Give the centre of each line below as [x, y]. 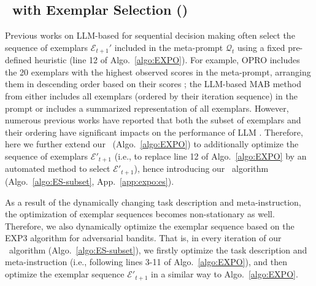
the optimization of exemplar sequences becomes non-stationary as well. [140, 214]
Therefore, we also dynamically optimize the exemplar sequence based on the [150, 226]
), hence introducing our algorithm [201, 168]
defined [18, 60]
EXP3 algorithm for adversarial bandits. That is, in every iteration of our [143, 238]
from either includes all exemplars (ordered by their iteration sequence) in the [151, 96]
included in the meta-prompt [169, 47]
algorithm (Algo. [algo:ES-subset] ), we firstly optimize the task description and [158, 249]
